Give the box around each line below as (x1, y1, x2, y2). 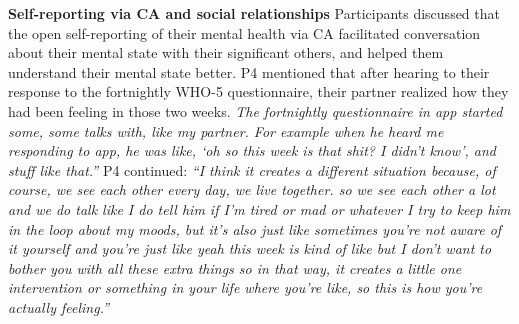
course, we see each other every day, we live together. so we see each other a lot (8, 179, 496, 200)
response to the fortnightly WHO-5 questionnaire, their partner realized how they (8, 81, 509, 102)
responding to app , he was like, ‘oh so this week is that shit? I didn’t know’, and (8, 140, 496, 161)
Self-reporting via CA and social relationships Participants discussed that (8, 3, 500, 23)
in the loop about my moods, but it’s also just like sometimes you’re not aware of (8, 218, 502, 239)
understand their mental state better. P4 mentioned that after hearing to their (8, 61, 490, 82)
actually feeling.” (8, 296, 109, 317)
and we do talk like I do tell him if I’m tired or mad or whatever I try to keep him (8, 198, 511, 219)
